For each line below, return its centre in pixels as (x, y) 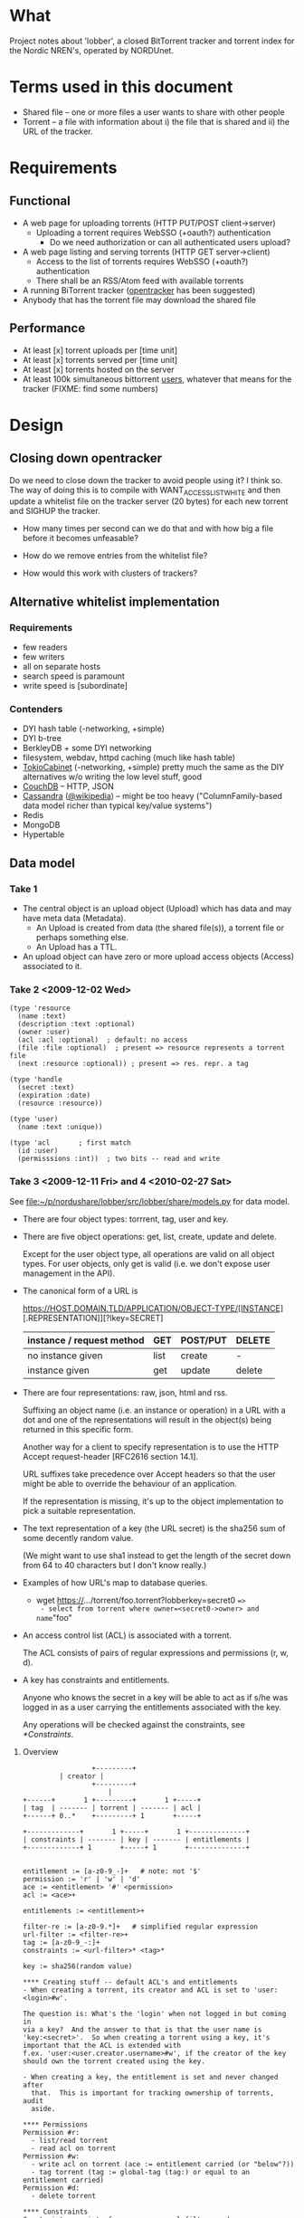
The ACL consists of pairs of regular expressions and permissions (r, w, (156, 1652)
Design (37, 425)
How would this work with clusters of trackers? (110, 573)
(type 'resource (40, 1009)
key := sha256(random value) (77, 1966)
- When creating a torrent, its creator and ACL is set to (136, 1990)
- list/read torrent (70, 2140)
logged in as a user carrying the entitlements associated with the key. (152, 1707)
